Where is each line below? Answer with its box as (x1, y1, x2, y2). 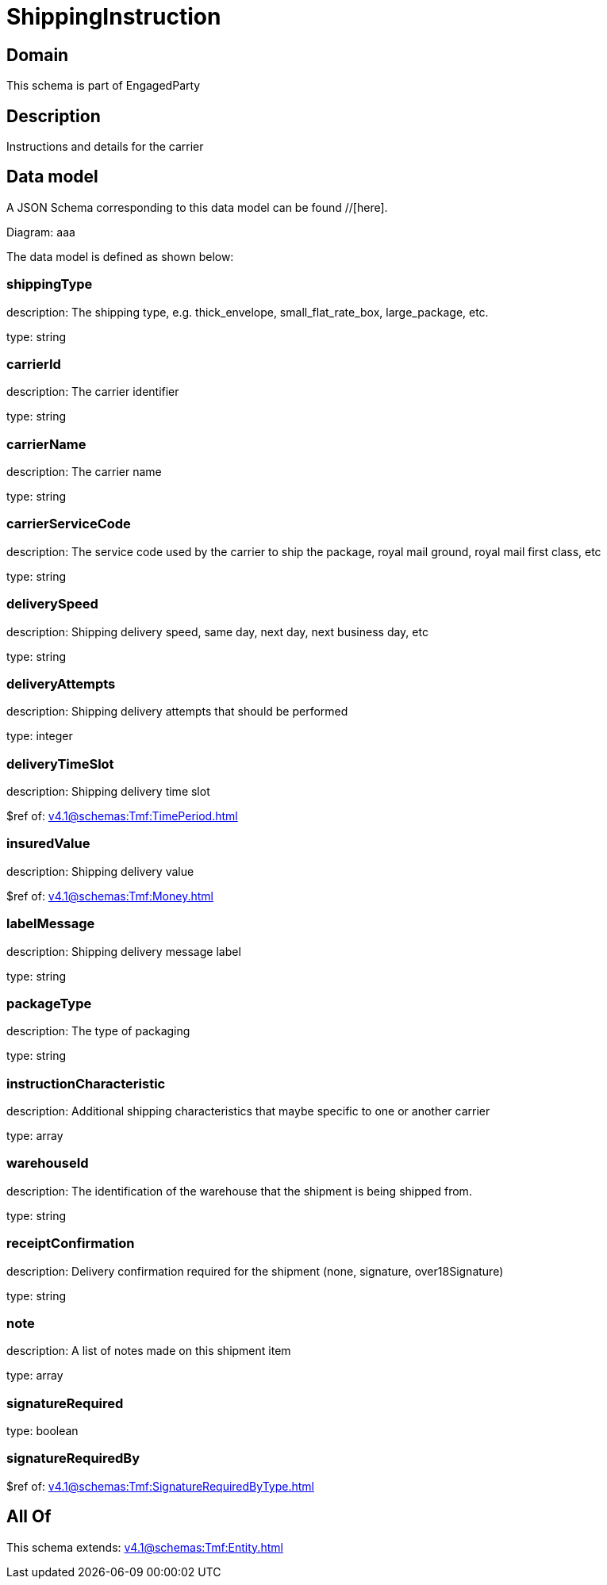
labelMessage (6, 915, 95, 932)
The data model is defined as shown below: (6, 249, 234, 263)
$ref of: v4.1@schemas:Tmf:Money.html (6, 888, 213, 903)
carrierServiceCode (6, 516, 131, 532)
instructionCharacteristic (6, 1075, 166, 1092)
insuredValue (6, 835, 90, 852)
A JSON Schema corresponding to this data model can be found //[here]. (6, 200, 388, 214)
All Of (6, 1506, 52, 1527)
